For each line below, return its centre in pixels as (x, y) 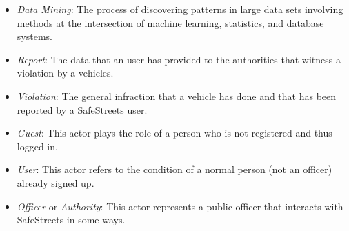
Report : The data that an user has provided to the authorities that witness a (179, 59)
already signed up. (56, 182)
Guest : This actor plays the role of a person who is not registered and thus (174, 133)
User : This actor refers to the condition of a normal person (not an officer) (174, 169)
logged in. (37, 146)
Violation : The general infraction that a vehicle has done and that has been (177, 96)
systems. (34, 36)
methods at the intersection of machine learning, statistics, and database (170, 22)
